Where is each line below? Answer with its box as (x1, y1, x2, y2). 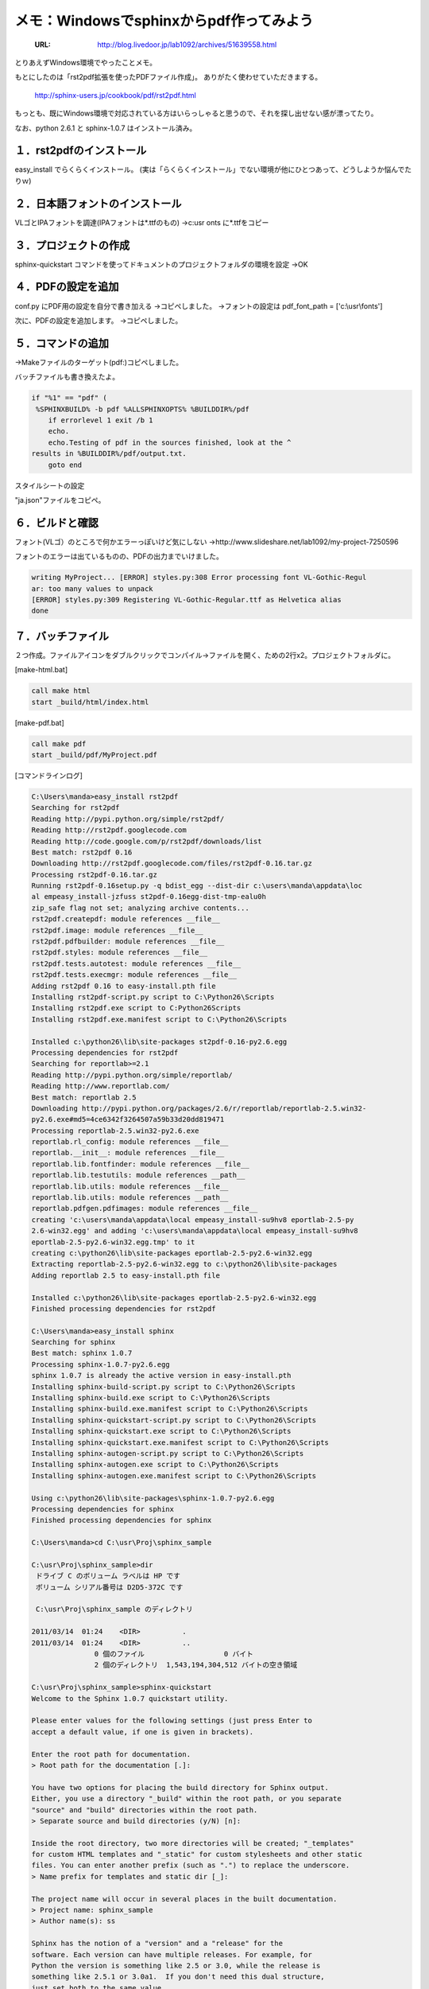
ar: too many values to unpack (31, 584, 154, 593)
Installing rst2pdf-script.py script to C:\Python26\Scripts (31, 992, 275, 1002)
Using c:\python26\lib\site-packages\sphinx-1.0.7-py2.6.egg (31, 1493, 275, 1503)
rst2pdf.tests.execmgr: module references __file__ (31, 971, 238, 979)
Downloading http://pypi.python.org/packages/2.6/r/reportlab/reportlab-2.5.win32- (31, 1103, 367, 1113)
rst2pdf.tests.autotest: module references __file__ (31, 959, 242, 968)
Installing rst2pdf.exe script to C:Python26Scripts (31, 1003, 242, 1013)
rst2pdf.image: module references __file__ (31, 925, 204, 935)
